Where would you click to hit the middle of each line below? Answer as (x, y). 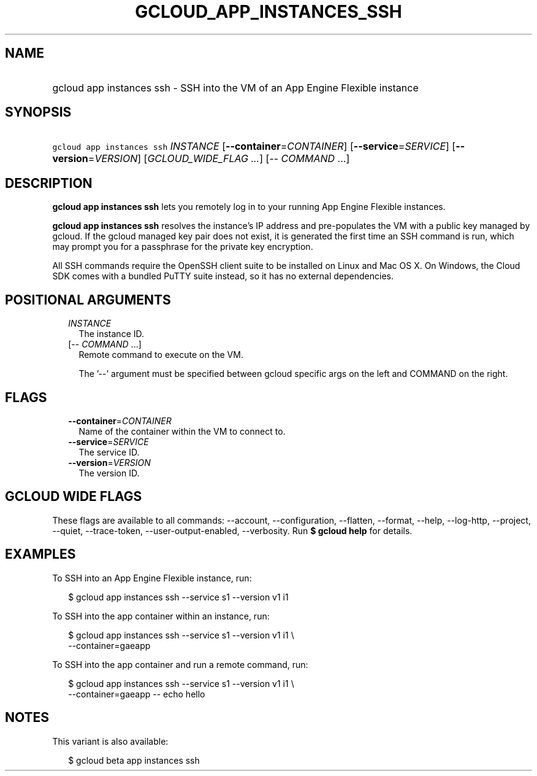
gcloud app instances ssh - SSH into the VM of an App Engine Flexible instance (235, 87)
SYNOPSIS (38, 112)
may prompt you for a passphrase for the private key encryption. (183, 247)
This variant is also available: (110, 741)
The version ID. (109, 473)
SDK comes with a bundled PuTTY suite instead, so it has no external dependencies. (223, 276)
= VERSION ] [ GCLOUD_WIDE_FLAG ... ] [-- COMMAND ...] (219, 159)
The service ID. (109, 452)
